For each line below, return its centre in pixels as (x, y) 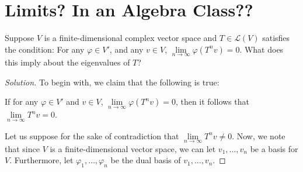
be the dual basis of (146, 160)
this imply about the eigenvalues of (67, 62)
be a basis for (274, 148)
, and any (126, 49)
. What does (262, 49)
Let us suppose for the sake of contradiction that (92, 135)
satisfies (276, 38)
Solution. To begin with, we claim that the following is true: (112, 82)
